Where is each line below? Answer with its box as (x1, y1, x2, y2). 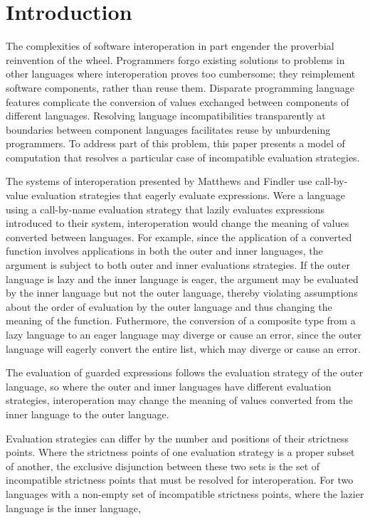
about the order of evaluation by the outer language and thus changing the (6, 299, 332, 314)
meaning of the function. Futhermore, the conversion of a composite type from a (6, 313, 356, 328)
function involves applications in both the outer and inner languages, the (6, 243, 323, 258)
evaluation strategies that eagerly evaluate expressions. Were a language (31, 188, 345, 203)
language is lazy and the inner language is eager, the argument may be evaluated (6, 271, 359, 286)
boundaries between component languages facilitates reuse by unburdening (6, 122, 331, 137)
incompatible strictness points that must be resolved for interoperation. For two (6, 472, 354, 487)
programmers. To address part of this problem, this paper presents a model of (6, 136, 345, 151)
